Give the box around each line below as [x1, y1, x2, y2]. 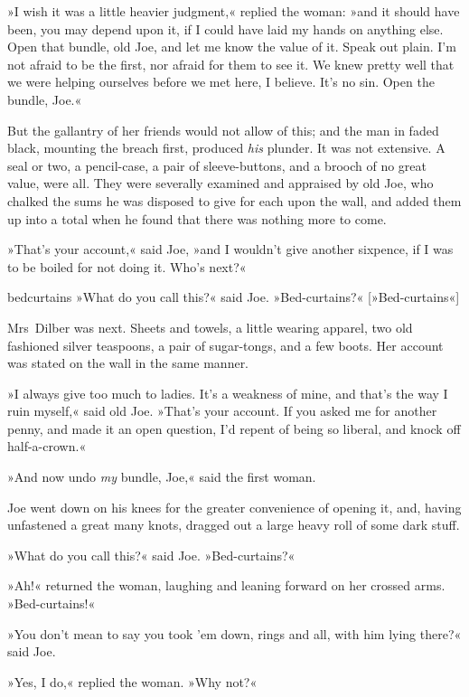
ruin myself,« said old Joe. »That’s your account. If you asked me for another [7, 401, 437, 420]
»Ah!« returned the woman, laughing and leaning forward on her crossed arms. [7, 576, 446, 595]
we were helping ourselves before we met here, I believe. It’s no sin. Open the [7, 72, 435, 91]
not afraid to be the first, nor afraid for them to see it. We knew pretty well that [7, 54, 455, 73]
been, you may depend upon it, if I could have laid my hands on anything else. [7, 19, 444, 38]
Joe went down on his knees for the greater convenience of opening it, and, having [7, 497, 462, 516]
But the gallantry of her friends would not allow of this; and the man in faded [7, 120, 439, 139]
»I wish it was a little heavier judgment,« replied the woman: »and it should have [7, 2, 460, 20]
